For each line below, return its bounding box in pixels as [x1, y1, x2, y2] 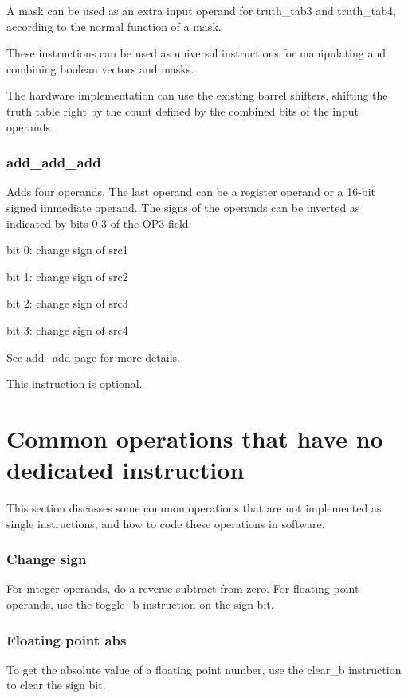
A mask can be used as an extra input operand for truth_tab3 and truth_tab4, [6, 2, 396, 18]
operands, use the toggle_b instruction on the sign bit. [6, 596, 274, 613]
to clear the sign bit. [6, 676, 106, 693]
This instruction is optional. [6, 375, 143, 392]
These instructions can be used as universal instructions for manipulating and [6, 45, 386, 61]
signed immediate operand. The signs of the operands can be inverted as [6, 198, 360, 215]
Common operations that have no [6, 422, 383, 454]
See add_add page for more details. [6, 348, 180, 365]
